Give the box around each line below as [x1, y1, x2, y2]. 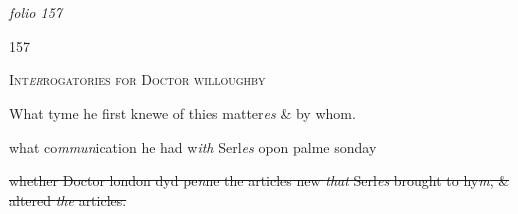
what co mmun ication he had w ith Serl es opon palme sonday [9, 136, 377, 157]
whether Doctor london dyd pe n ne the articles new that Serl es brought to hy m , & [9, 170, 510, 191]
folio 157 [9, 2, 62, 23]
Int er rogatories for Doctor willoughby [9, 69, 266, 90]
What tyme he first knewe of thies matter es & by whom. [9, 102, 356, 123]
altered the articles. [9, 189, 127, 210]
